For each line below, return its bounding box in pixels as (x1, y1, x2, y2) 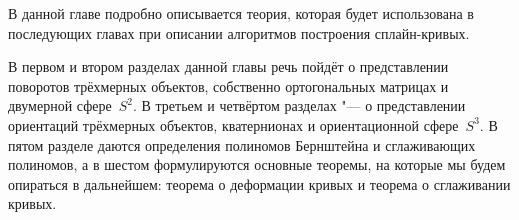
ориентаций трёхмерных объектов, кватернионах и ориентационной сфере (8, 114, 459, 135)
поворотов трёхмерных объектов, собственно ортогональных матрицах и (8, 75, 449, 96)
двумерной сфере (8, 95, 112, 116)
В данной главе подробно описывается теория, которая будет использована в (8, 3, 474, 23)
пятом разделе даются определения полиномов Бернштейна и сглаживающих (8, 134, 476, 155)
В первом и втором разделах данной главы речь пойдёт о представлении (8, 56, 449, 77)
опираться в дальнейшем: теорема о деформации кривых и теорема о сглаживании (8, 173, 511, 194)
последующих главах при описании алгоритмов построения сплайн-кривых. (8, 22, 470, 43)
